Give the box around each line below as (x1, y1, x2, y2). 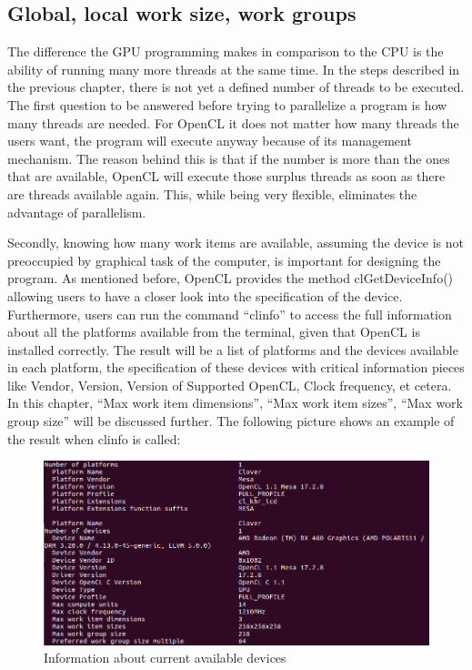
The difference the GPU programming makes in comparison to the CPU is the (7, 42, 444, 61)
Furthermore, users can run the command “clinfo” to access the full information (7, 304, 452, 323)
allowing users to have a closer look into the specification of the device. (7, 286, 403, 305)
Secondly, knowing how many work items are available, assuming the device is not (7, 233, 465, 252)
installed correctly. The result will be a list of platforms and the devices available (7, 340, 458, 359)
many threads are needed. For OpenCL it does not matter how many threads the (7, 113, 459, 132)
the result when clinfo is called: (7, 429, 181, 448)
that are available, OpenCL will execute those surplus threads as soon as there (7, 167, 446, 186)
